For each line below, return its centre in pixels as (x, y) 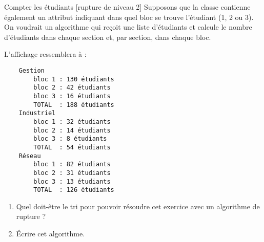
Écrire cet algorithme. (50, 233)
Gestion (32, 70)
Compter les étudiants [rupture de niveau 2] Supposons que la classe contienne (127, 7)
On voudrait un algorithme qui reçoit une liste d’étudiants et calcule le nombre (128, 27)
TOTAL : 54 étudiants (72, 147)
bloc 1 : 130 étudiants (74, 79)
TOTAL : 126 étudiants (74, 190)
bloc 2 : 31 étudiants (72, 173)
